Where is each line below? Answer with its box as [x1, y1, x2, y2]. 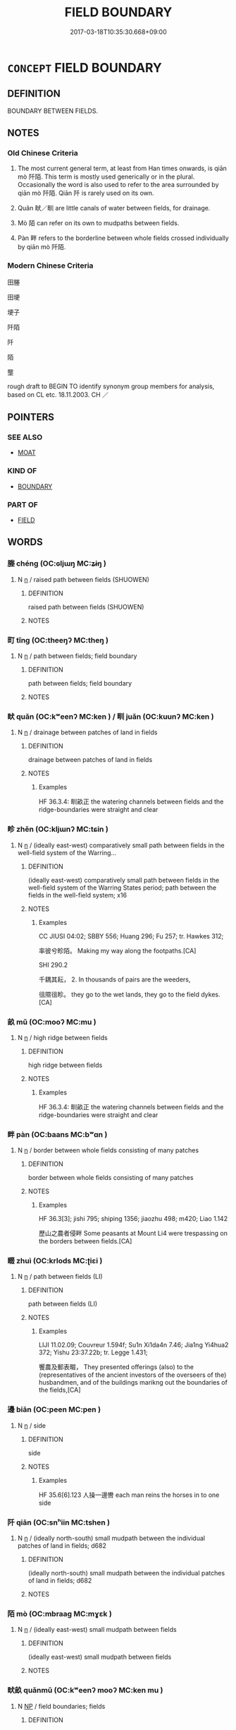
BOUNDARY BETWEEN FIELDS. [7, 107, 99, 115]
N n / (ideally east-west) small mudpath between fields [17, 1625, 178, 1634]
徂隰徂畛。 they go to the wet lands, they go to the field [38, 990, 199, 998]
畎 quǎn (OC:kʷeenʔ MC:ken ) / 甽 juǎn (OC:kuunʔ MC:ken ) [7, 711, 214, 721]
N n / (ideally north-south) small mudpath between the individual [17, 1534, 206, 1543]
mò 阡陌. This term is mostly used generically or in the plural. [17, 172, 195, 181]
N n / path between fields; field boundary [17, 652, 137, 660]
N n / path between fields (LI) [17, 1272, 104, 1281]
